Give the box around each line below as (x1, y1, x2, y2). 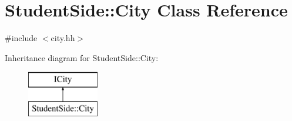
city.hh (51, 32, 75, 44)
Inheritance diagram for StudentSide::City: (5, 51, 159, 63)
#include (5, 32, 38, 44)
